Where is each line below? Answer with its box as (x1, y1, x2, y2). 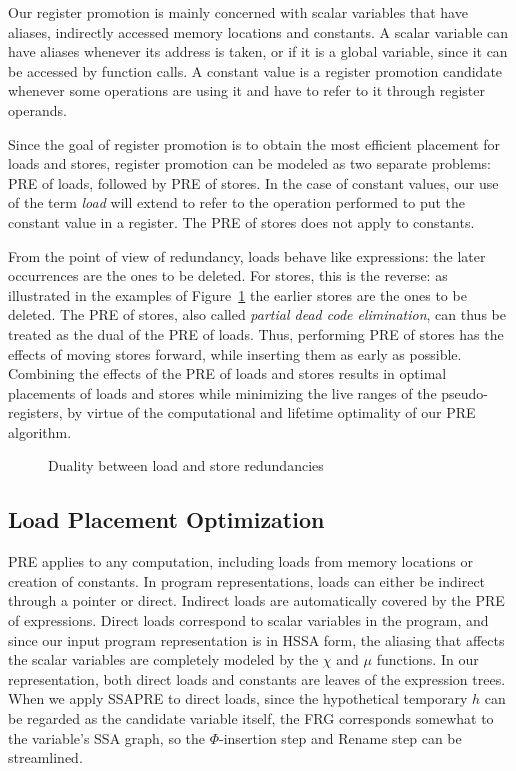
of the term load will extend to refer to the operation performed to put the (8, 192, 466, 213)
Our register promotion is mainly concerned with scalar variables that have (8, 2, 468, 22)
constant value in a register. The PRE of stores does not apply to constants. (8, 211, 475, 232)
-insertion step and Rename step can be (219, 727, 462, 748)
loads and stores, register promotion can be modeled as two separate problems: (8, 153, 491, 174)
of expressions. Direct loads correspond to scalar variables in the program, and (8, 610, 489, 631)
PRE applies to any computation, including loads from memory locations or (8, 551, 473, 572)
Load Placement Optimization (8, 504, 325, 535)
